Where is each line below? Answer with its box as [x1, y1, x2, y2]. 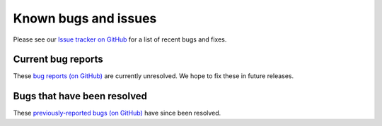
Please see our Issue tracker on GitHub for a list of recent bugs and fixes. [13, 35, 227, 44]
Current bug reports [13, 53, 104, 65]
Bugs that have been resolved [13, 90, 148, 102]
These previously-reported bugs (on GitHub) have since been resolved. [13, 109, 221, 118]
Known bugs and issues [13, 11, 157, 26]
